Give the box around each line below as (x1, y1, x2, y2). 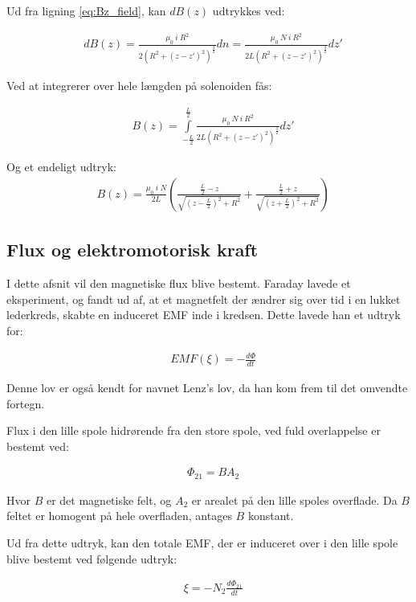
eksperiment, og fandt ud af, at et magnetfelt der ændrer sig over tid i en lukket (6, 290, 401, 307)
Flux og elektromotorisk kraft (6, 237, 259, 262)
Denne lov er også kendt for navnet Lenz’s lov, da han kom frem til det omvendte (6, 379, 408, 395)
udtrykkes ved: (212, 2, 285, 18)
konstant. (247, 507, 294, 524)
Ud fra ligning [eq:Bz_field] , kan (6, 2, 166, 18)
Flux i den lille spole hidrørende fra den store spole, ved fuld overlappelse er (6, 422, 381, 439)
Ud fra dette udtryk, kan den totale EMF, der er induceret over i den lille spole (6, 534, 398, 551)
